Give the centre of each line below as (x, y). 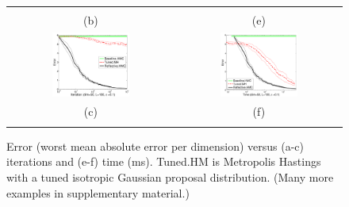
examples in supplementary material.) (98, 192)
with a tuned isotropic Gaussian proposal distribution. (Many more (170, 176)
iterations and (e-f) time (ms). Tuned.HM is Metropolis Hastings (164, 161)
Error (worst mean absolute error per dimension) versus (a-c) (155, 146)
